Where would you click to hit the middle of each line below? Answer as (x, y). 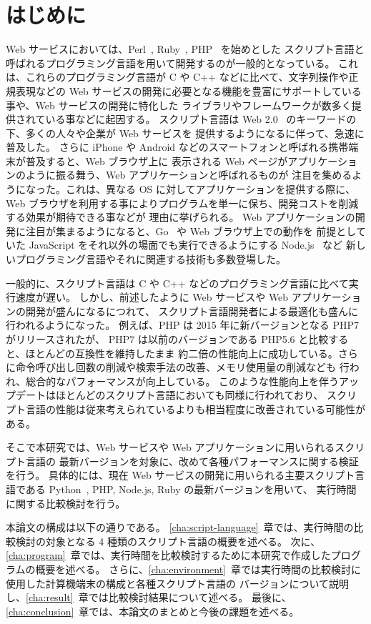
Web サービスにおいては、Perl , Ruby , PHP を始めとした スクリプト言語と (185, 49)
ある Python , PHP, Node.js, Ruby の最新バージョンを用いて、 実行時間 (191, 489)
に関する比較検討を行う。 (66, 503)
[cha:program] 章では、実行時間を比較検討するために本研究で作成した (168, 555)
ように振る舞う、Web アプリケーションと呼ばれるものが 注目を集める (189, 175)
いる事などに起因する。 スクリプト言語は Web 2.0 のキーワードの (201, 119)
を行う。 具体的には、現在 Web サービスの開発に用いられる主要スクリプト (180, 475)
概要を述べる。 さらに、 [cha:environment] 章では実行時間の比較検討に (198, 569)
